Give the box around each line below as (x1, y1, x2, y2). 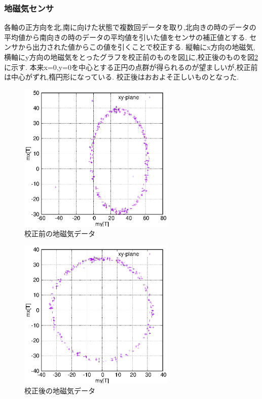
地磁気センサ (4, 2, 54, 14)
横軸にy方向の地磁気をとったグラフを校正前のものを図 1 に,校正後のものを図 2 (4, 52, 258, 62)
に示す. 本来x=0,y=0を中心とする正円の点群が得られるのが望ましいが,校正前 (4, 61, 258, 72)
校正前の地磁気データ (24, 228, 95, 239)
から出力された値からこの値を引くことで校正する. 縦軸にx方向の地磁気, (18, 42, 255, 52)
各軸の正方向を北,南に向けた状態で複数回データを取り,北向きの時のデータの (4, 22, 256, 32)
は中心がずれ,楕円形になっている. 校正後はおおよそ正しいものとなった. (4, 71, 239, 82)
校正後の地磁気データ (24, 385, 95, 395)
